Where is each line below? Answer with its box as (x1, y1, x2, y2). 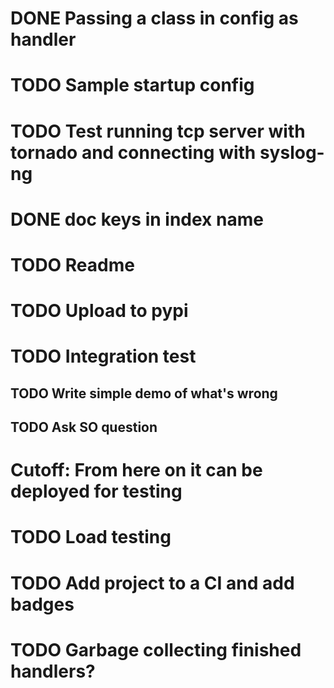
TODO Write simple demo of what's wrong (10, 385, 278, 402)
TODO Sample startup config (10, 74, 255, 97)
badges (10, 593, 75, 616)
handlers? (10, 660, 96, 682)
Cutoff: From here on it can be (10, 459, 263, 482)
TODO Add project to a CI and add (10, 572, 295, 594)
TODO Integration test (10, 345, 197, 368)
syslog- (259, 141, 325, 164)
